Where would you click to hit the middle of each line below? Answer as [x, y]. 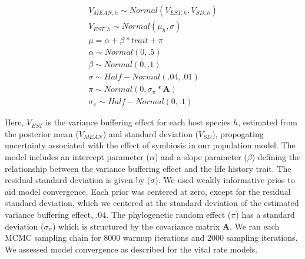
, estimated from [268, 122]
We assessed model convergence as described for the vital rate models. [131, 249]
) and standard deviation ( [151, 133]
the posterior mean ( [42, 133]
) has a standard [265, 214]
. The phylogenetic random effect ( [169, 214]
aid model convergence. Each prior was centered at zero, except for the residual [148, 191]
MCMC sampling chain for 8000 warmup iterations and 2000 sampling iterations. [151, 238]
